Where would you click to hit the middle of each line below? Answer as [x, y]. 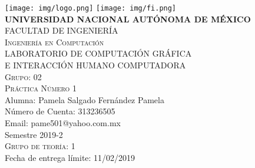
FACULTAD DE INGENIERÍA [62, 30]
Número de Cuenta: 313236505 [60, 111]
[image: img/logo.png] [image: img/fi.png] [91, 8]
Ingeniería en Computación [54, 42]
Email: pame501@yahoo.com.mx [63, 123]
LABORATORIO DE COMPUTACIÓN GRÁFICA [98, 53]
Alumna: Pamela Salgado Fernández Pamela [85, 99]
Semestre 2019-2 [34, 134]
